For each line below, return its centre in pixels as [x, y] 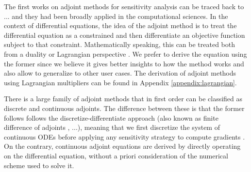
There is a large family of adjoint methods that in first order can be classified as [123, 99]
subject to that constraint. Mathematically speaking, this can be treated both [120, 44]
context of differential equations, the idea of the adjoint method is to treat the [120, 25]
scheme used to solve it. [39, 165]
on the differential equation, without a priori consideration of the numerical [116, 155]
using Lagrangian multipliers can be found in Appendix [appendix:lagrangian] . [120, 82]
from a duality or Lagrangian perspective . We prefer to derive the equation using [125, 54]
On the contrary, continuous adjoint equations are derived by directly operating [122, 146]
